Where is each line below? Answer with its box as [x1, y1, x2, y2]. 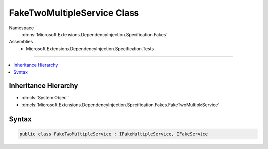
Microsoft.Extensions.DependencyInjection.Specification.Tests [26, 45, 154, 52]
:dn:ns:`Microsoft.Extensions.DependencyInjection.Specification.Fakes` [21, 31, 168, 37]
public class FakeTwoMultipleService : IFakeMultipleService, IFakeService [19, 131, 208, 137]
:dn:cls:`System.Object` [21, 95, 69, 101]
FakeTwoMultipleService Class [9, 7, 139, 18]
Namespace [9, 25, 34, 31]
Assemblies [9, 39, 33, 45]
